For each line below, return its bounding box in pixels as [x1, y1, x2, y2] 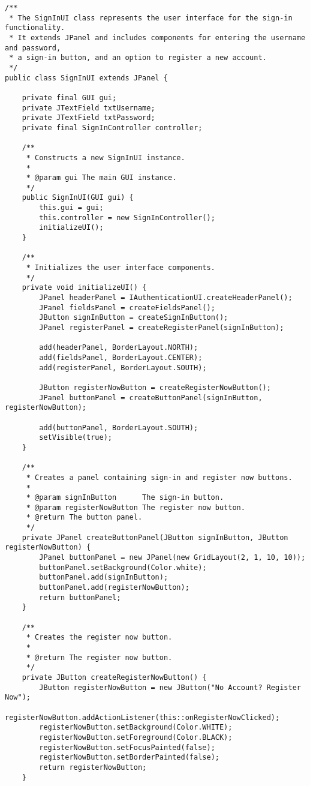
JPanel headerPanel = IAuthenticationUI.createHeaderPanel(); [39, 293, 293, 302]
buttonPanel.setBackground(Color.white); [39, 563, 207, 572]
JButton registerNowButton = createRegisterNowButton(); [39, 383, 271, 392]
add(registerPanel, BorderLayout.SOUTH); [39, 363, 207, 372]
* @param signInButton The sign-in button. [26, 493, 224, 502]
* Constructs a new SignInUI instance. [26, 153, 185, 162]
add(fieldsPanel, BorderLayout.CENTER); [39, 353, 203, 362]
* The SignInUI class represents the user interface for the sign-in [9, 13, 293, 22]
